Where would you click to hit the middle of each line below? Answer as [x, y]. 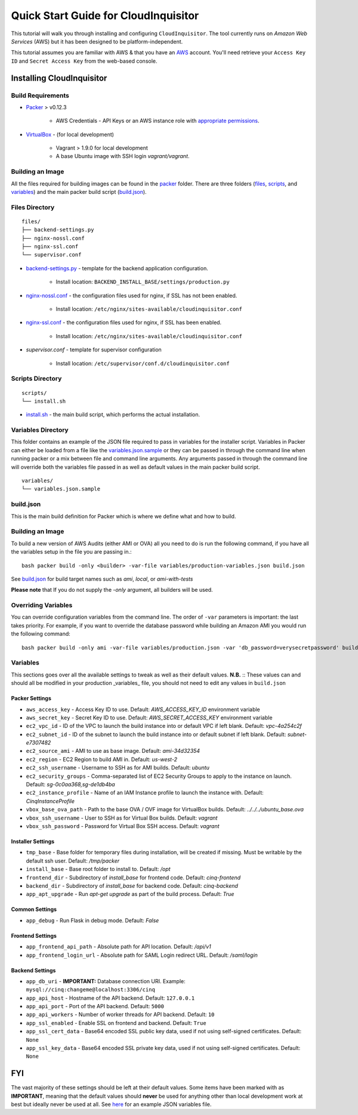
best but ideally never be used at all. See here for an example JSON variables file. [111, 1104]
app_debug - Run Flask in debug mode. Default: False [92, 920]
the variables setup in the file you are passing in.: [71, 552]
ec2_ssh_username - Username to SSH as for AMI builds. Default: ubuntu [118, 768]
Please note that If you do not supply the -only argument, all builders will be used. [112, 590]
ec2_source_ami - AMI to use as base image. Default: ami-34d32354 [113, 751]
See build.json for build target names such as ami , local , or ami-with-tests [102, 579]
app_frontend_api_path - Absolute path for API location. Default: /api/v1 [118, 947]
